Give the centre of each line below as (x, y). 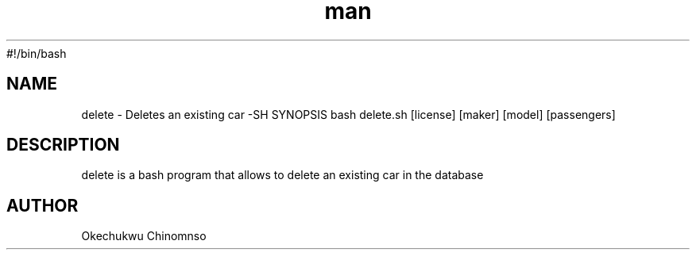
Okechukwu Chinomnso (144, 236)
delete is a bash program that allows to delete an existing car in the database (282, 175)
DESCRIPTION (63, 145)
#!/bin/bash (37, 53)
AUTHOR (43, 205)
